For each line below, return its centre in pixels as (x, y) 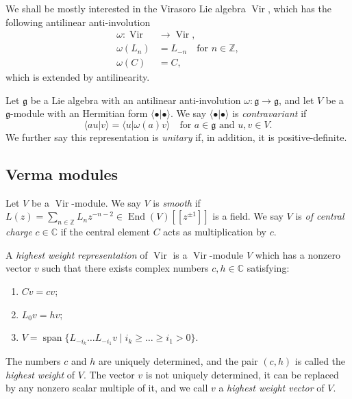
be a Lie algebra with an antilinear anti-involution (136, 100)
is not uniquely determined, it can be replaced (242, 374)
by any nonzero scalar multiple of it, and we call (107, 388)
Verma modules (62, 174)
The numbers (33, 361)
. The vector (109, 374)
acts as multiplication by (215, 232)
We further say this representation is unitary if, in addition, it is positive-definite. (176, 137)
